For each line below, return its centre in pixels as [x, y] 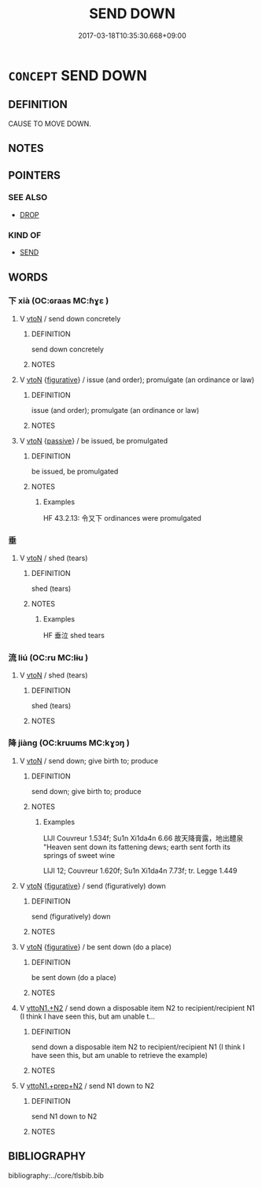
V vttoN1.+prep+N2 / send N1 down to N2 [87, 1086]
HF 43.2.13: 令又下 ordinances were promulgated [122, 518]
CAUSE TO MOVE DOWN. [50, 124]
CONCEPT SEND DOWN [77, 75]
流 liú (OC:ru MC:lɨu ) [48, 658]
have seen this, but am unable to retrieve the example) [120, 1055]
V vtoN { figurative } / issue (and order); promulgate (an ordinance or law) [137, 380]
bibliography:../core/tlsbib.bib [56, 1175]
